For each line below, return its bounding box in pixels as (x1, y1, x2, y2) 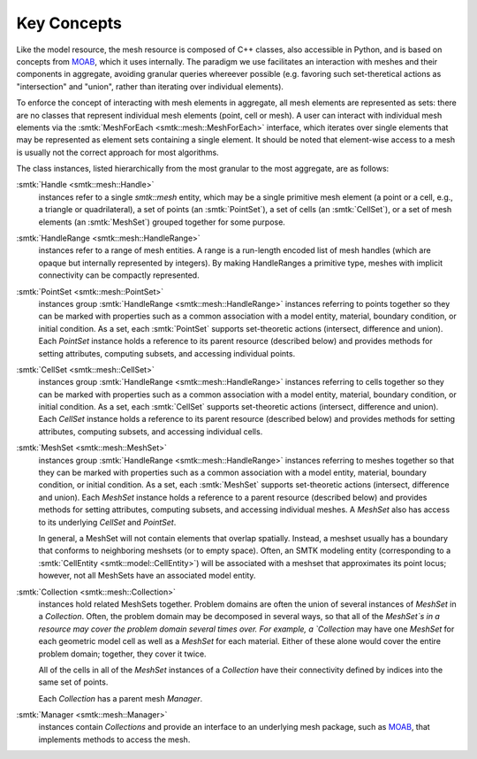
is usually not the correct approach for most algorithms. (16, 147, 220, 157)
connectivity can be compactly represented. (38, 270, 200, 280)
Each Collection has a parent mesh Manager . (38, 693, 203, 703)
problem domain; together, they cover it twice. (38, 648, 207, 659)
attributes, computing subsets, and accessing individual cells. (38, 425, 263, 437)
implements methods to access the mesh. (38, 734, 191, 745)
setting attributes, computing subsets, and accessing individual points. (38, 348, 296, 358)
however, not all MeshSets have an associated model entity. (38, 571, 256, 581)
